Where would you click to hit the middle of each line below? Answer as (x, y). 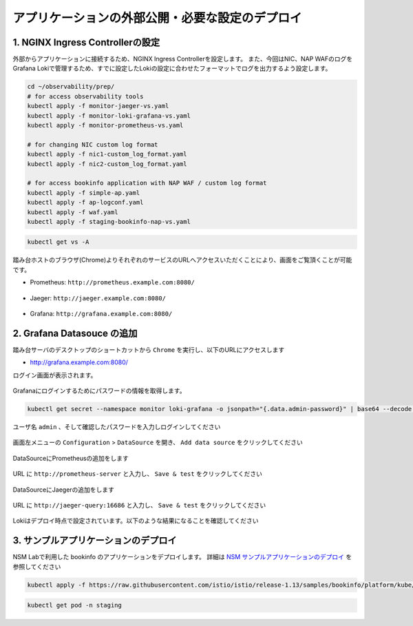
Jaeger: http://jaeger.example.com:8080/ (98, 298)
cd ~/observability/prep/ (71, 87)
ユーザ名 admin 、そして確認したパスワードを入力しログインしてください (117, 427)
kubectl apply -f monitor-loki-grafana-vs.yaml (109, 116)
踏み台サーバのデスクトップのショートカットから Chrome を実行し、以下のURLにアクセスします (149, 349)
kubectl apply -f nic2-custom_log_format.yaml (107, 164)
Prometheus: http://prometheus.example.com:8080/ (113, 282)
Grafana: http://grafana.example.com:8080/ (101, 314)
